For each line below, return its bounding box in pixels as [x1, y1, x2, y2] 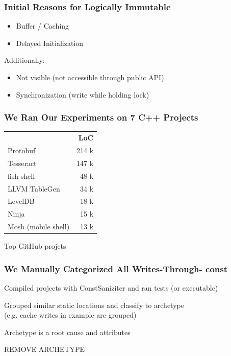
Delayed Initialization [16, 37, 84, 48]
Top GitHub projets [4, 241, 66, 251]
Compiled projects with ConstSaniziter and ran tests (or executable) [4, 282, 218, 293]
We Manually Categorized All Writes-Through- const [4, 262, 228, 275]
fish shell [8, 170, 35, 181]
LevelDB [8, 196, 35, 206]
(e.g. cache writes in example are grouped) [4, 310, 137, 320]
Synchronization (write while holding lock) [16, 89, 149, 100]
